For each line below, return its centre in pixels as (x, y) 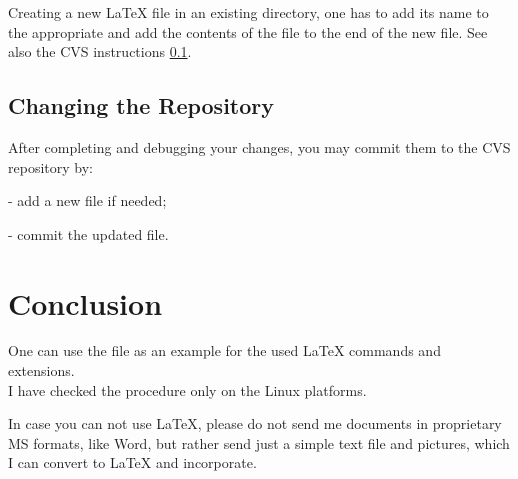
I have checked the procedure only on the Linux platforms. (187, 389)
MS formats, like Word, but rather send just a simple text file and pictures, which (259, 442)
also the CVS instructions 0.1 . (100, 51)
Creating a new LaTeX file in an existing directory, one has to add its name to (248, 12)
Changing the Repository (141, 105)
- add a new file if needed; (87, 200)
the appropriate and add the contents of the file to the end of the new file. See (248, 31)
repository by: (50, 166)
